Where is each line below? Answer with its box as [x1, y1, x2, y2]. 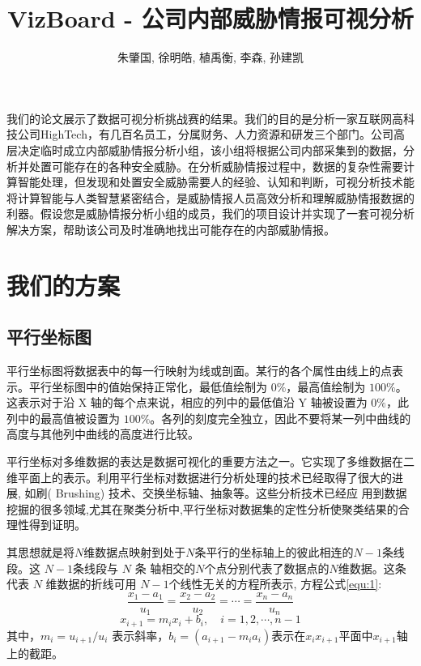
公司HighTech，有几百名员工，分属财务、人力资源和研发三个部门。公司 [17, 126, 393, 143]
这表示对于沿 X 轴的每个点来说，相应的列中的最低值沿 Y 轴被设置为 [6, 394, 368, 411]
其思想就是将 [6, 543, 74, 560]
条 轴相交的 [134, 559, 196, 576]
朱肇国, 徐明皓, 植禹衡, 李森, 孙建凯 [117, 49, 304, 66]
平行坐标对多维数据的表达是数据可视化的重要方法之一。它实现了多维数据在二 [6, 453, 415, 470]
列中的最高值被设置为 [6, 409, 120, 426]
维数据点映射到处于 [83, 543, 186, 560]
